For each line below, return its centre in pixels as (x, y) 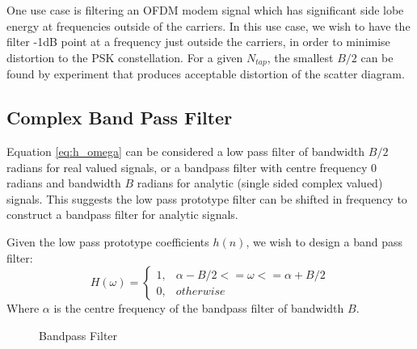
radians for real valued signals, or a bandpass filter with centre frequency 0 (192, 167)
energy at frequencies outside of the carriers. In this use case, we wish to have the (208, 25)
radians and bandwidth (64, 183)
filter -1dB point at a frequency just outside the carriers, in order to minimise (198, 42)
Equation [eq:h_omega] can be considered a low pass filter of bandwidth (186, 151)
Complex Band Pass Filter (120, 118)
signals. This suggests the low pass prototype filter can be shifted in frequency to (207, 198)
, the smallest (300, 57)
